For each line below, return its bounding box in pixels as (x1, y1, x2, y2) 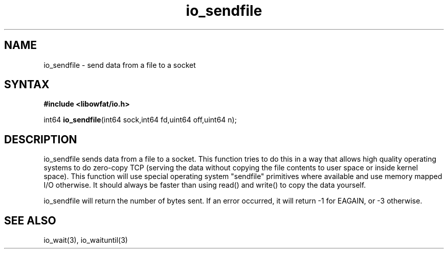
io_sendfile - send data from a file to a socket (43, 60, 196, 69)
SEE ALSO (4, 214, 56, 227)
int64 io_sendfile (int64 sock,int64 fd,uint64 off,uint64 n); (43, 115, 237, 124)
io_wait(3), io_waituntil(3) (43, 236, 128, 245)
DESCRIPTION (4, 133, 77, 146)
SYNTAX (4, 78, 50, 91)
